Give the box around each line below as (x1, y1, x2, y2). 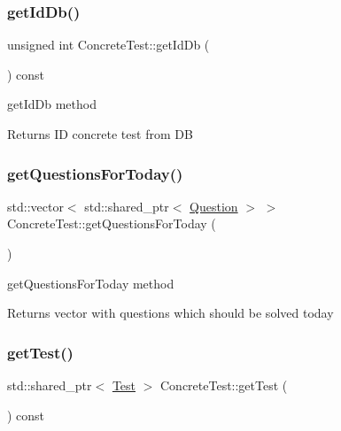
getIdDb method (7, 95, 97, 113)
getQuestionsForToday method (7, 273, 174, 292)
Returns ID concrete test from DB (7, 125, 193, 142)
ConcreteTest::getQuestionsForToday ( (7, 214, 216, 233)
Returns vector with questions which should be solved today (7, 304, 334, 322)
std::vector (7, 196, 64, 215)
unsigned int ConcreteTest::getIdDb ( (7, 35, 210, 54)
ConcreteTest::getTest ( (159, 376, 288, 394)
